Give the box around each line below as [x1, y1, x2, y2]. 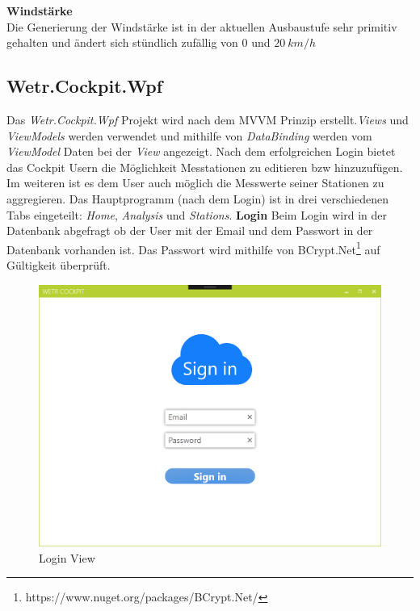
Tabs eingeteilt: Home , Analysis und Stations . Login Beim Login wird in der [6, 206, 388, 223]
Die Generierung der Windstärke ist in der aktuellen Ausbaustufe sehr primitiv [6, 18, 397, 35]
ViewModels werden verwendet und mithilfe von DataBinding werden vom [6, 127, 372, 144]
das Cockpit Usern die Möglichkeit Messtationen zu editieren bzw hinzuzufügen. [6, 158, 403, 175]
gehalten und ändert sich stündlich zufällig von [6, 34, 238, 51]
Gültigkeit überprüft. [6, 256, 111, 273]
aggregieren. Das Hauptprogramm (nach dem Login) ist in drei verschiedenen [6, 190, 388, 207]
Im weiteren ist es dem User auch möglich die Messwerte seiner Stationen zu [6, 174, 384, 191]
